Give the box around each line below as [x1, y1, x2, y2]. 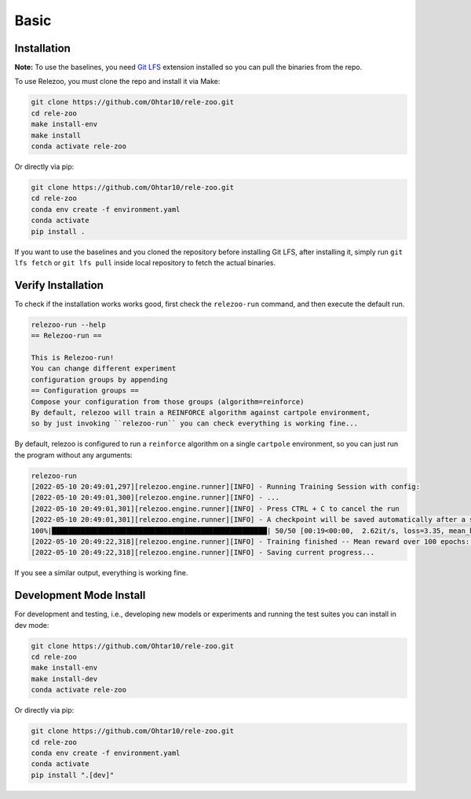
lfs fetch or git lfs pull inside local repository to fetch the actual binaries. [14, 257, 276, 267]
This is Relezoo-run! [31, 353, 115, 362]
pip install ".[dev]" [31, 770, 115, 779]
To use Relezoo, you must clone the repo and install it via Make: [14, 77, 221, 86]
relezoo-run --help [31, 320, 106, 329]
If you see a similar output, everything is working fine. [14, 568, 188, 578]
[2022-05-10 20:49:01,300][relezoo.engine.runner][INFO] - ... [31, 493, 280, 502]
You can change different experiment [31, 364, 177, 373]
